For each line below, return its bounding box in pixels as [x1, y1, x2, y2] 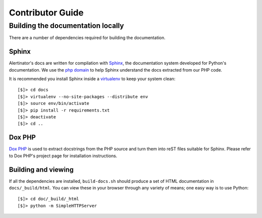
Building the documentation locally [9, 21, 124, 30]
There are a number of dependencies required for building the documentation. [9, 35, 166, 41]
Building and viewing [9, 165, 74, 174]
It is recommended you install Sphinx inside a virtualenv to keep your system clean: [9, 76, 176, 82]
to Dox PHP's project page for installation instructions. [9, 153, 117, 159]
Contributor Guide [9, 7, 84, 18]
